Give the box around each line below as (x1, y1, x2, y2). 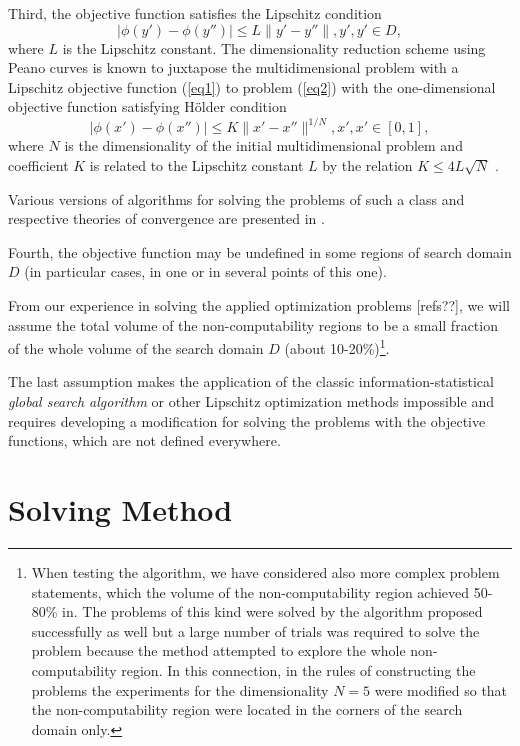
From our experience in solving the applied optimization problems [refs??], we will (8, 295, 510, 316)
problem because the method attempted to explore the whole (31, 640, 406, 661)
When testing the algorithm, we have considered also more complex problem (31, 561, 500, 582)
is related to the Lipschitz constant (89, 155, 304, 176)
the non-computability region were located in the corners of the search (31, 699, 463, 720)
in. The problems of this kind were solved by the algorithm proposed (62, 601, 483, 622)
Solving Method (8, 489, 233, 530)
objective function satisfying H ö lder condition (8, 96, 287, 117)
